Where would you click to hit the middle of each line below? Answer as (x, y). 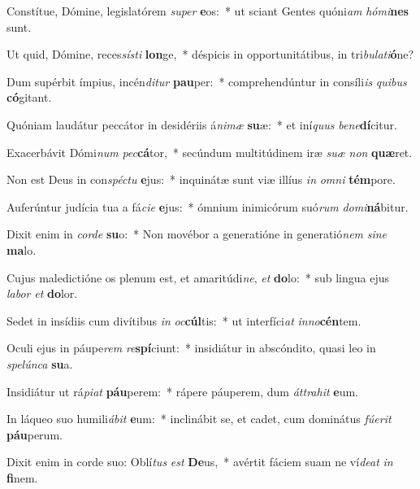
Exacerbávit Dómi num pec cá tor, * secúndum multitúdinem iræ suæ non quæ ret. (210, 152)
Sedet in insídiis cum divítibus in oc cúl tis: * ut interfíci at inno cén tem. (184, 320)
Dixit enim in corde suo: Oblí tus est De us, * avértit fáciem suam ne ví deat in (200, 462)
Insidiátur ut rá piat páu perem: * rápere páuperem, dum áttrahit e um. (182, 391)
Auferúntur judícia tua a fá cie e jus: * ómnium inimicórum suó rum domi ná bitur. (208, 206)
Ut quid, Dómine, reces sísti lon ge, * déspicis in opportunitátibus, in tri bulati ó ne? (210, 54)
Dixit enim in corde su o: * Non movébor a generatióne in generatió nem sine (197, 234)
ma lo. (22, 249)
